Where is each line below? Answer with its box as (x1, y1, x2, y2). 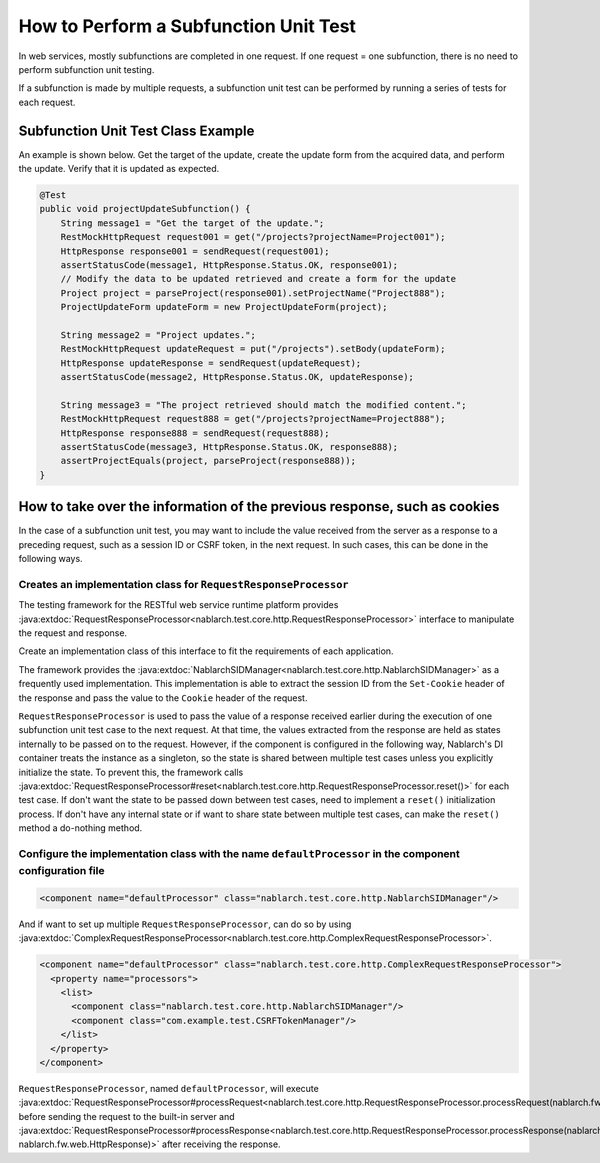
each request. (18, 96, 76, 108)
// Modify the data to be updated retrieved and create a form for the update (60, 273, 457, 285)
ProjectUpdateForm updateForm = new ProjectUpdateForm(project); (60, 301, 388, 313)
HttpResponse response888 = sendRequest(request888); (60, 427, 330, 439)
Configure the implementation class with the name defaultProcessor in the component (18, 846, 460, 860)
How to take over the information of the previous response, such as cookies (18, 498, 500, 515)
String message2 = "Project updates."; (60, 329, 257, 340)
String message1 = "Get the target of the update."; (60, 217, 325, 229)
